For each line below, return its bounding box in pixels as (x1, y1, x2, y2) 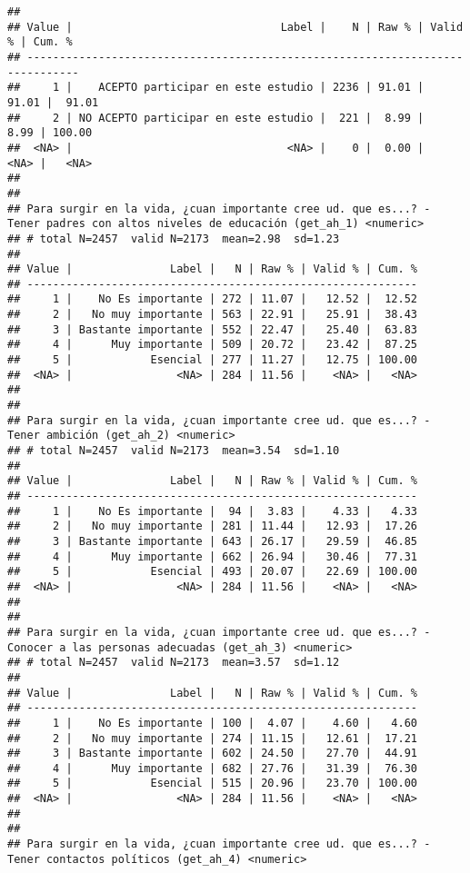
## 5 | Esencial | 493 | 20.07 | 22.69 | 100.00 (7, 565, 418, 579)
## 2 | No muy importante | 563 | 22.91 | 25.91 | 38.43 (7, 308, 418, 322)
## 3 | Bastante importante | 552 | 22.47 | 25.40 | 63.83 (7, 322, 418, 336)
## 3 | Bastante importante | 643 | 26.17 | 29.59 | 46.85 (7, 534, 418, 548)
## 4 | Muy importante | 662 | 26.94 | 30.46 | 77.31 (7, 550, 418, 563)
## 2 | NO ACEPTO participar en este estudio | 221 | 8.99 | (7, 111, 425, 124)
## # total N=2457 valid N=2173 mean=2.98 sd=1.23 (7, 232, 340, 245)
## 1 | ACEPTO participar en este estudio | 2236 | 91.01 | (7, 81, 425, 94)
